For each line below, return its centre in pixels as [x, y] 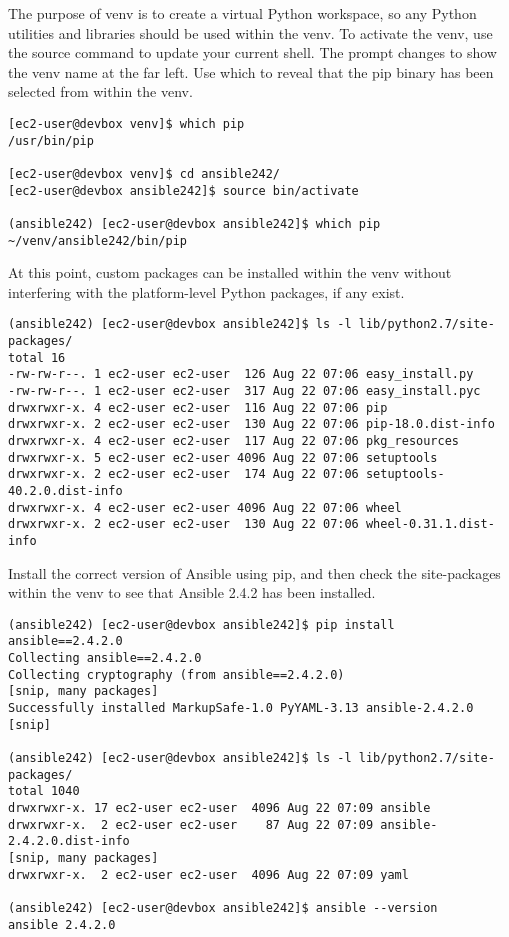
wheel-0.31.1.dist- [430, 524]
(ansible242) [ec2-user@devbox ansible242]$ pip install [201, 624]
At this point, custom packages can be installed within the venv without [230, 272]
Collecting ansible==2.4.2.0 [105, 658]
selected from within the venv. [100, 91]
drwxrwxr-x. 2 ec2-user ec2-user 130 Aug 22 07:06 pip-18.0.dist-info [251, 424]
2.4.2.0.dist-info [69, 841]
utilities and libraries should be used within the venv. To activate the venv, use [250, 32]
